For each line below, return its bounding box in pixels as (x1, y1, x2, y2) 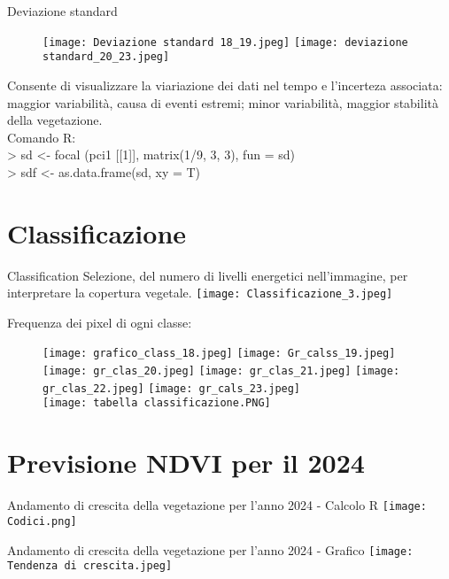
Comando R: (7, 127, 76, 146)
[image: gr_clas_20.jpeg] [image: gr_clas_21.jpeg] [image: (43, 365, 400, 378)
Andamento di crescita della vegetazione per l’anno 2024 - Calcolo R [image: (7, 496, 427, 514)
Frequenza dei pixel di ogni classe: (7, 313, 192, 331)
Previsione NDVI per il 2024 (7, 444, 365, 481)
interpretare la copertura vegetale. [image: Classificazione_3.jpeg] (7, 283, 393, 302)
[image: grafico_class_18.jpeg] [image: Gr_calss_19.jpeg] (43, 347, 396, 360)
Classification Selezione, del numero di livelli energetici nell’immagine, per (7, 266, 408, 284)
